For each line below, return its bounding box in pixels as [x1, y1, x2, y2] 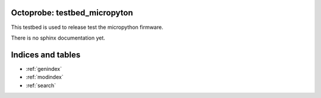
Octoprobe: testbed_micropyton [11, 8, 133, 18]
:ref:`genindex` [26, 65, 62, 72]
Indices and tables [11, 50, 81, 60]
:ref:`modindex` [26, 74, 64, 81]
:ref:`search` [26, 81, 56, 89]
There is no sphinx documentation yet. [11, 34, 105, 41]
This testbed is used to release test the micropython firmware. [11, 24, 163, 31]
